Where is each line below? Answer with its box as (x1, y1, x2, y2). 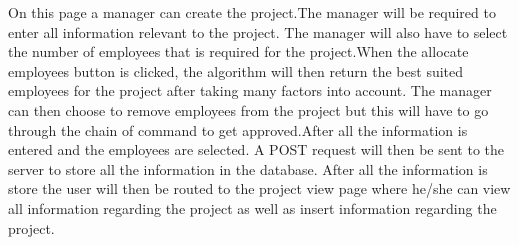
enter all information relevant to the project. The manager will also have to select (8, 21, 508, 42)
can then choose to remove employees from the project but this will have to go (8, 99, 489, 120)
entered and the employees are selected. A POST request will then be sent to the (8, 139, 504, 160)
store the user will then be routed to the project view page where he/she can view (8, 178, 511, 199)
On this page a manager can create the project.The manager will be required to (8, 2, 496, 22)
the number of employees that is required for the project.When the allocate (8, 41, 469, 62)
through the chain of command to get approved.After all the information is (8, 119, 468, 140)
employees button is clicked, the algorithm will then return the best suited (8, 60, 464, 81)
